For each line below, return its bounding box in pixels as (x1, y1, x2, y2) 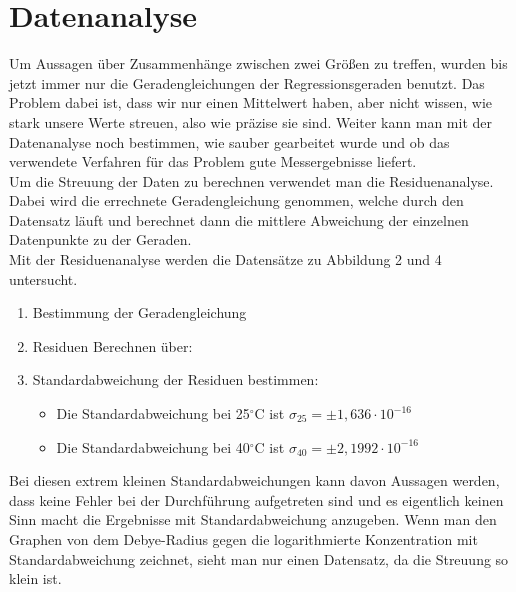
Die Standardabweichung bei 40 (56, 436, 250, 457)
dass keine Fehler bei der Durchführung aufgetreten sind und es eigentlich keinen (9, 489, 504, 510)
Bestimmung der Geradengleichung (32, 302, 247, 323)
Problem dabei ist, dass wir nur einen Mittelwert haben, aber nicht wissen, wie (9, 92, 492, 113)
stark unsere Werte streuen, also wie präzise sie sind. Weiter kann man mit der (9, 111, 492, 132)
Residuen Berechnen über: (32, 335, 193, 356)
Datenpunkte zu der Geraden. (9, 229, 192, 250)
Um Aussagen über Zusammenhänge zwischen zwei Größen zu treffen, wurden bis (9, 53, 508, 74)
